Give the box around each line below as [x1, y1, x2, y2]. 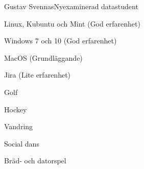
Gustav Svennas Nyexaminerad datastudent [4, 1, 138, 11]
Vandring [4, 121, 33, 132]
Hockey [4, 104, 27, 114]
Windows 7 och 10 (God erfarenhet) [4, 35, 117, 46]
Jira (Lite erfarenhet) [4, 69, 71, 80]
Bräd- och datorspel [4, 155, 66, 166]
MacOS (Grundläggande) [4, 52, 83, 63]
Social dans [4, 138, 39, 149]
